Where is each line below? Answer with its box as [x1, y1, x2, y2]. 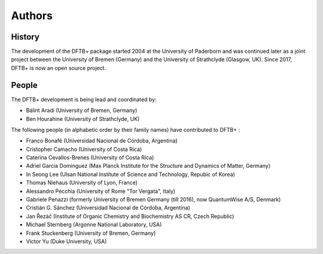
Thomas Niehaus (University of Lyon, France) [26, 179, 138, 186]
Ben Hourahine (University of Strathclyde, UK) [26, 115, 140, 122]
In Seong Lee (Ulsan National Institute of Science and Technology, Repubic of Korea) [26, 171, 236, 178]
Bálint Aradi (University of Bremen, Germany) [26, 107, 138, 114]
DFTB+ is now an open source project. [11, 64, 106, 71]
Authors [11, 9, 53, 22]
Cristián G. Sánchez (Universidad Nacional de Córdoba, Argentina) [26, 204, 191, 211]
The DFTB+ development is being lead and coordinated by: [11, 96, 157, 103]
